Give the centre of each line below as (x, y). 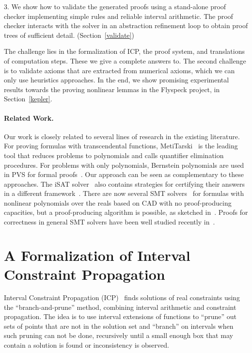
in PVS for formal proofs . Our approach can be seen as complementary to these (124, 174)
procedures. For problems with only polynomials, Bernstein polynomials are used (124, 165)
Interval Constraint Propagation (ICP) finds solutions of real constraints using (122, 297)
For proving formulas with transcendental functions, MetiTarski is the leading (121, 146)
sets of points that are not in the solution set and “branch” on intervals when (119, 326)
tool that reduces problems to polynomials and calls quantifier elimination (114, 155)
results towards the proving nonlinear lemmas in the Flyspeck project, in (112, 89)
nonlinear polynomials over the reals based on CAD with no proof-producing (118, 202)
